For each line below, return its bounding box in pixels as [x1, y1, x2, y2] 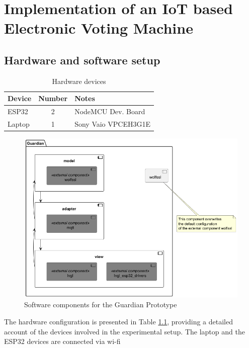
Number [38, 93, 68, 104]
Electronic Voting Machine [4, 18, 193, 38]
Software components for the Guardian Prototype [24, 299, 177, 310]
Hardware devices [52, 75, 106, 86]
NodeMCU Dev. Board [74, 106, 145, 117]
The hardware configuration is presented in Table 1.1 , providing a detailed [4, 316, 233, 326]
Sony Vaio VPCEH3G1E [74, 119, 150, 129]
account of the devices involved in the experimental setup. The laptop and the [4, 326, 245, 336]
